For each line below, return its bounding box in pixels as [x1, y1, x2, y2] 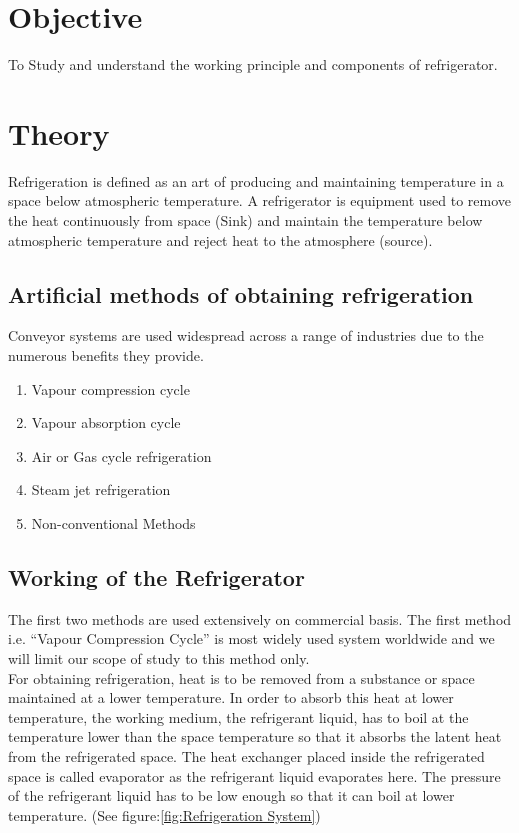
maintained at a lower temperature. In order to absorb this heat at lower [8, 687, 454, 708]
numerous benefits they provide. [8, 345, 204, 366]
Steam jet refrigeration [31, 479, 171, 500]
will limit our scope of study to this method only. [8, 647, 310, 668]
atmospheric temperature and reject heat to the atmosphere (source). [8, 229, 433, 250]
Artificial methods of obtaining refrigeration [8, 278, 474, 309]
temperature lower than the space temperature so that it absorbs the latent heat [8, 726, 502, 747]
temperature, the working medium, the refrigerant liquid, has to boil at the [8, 706, 469, 727]
